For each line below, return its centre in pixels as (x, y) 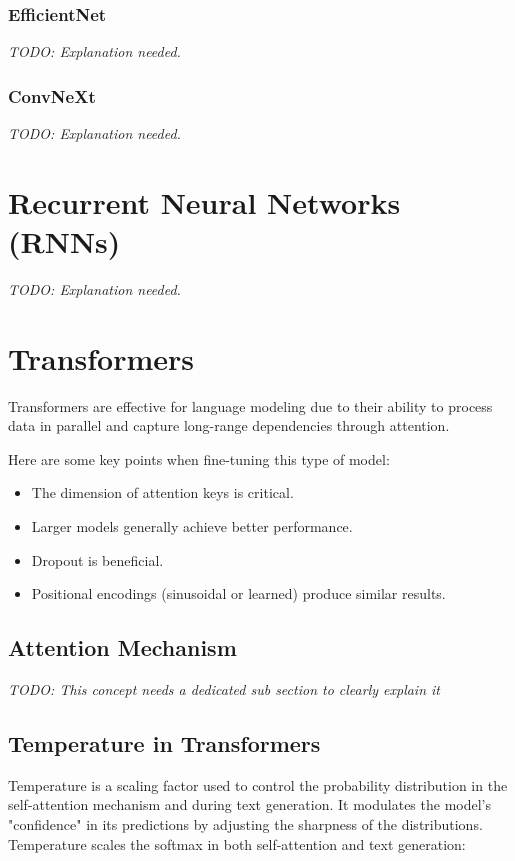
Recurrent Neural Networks (204, 201)
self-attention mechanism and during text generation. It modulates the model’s (249, 804)
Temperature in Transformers (164, 743)
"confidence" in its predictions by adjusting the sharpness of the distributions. (245, 824)
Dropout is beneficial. (97, 559)
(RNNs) (64, 241)
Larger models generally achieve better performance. (192, 526)
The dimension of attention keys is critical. (162, 492)
